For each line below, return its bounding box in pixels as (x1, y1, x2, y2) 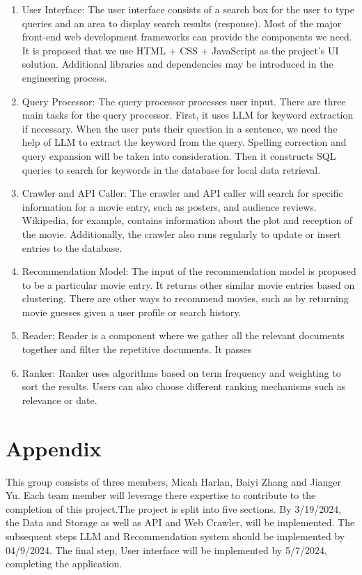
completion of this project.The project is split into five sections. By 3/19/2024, (6, 501, 342, 516)
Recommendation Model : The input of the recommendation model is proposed (22, 264, 356, 278)
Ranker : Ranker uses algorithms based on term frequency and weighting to (22, 365, 341, 380)
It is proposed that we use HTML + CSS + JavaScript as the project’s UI (22, 43, 339, 57)
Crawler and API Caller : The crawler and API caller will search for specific (22, 186, 343, 200)
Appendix (6, 433, 102, 462)
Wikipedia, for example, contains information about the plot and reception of (22, 213, 353, 227)
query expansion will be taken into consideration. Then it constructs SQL (22, 148, 336, 163)
